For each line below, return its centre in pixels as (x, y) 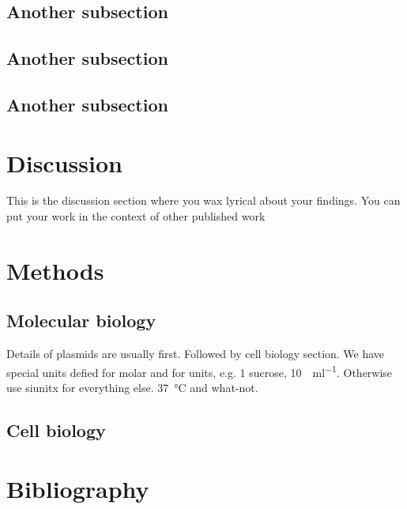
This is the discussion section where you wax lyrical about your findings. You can (203, 200)
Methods (55, 270)
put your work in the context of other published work (136, 216)
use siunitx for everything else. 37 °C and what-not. (132, 388)
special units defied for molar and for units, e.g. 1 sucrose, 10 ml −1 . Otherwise (200, 371)
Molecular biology (81, 320)
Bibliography (78, 488)
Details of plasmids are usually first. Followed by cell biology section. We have (196, 354)
